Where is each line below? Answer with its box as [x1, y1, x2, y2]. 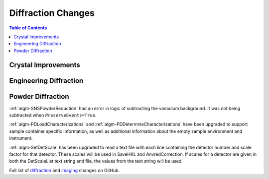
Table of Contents [9, 25, 47, 31]
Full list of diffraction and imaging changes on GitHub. [9, 167, 120, 173]
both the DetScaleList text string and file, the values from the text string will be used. [9, 158, 183, 164]
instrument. [9, 135, 33, 141]
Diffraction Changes [9, 7, 95, 18]
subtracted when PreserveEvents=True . [9, 112, 97, 119]
